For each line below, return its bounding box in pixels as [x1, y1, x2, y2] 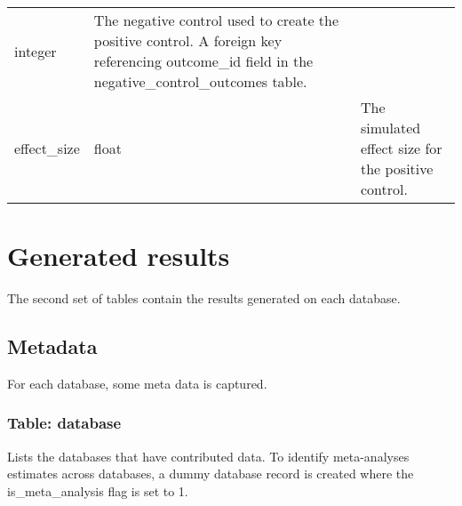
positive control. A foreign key [93, 30, 283, 51]
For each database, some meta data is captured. [7, 373, 267, 392]
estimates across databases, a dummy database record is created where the [7, 464, 414, 483]
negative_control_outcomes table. [93, 71, 307, 92]
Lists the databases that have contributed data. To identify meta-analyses [7, 446, 410, 465]
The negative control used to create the [93, 10, 339, 30]
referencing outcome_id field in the [93, 51, 314, 71]
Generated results [7, 237, 230, 274]
